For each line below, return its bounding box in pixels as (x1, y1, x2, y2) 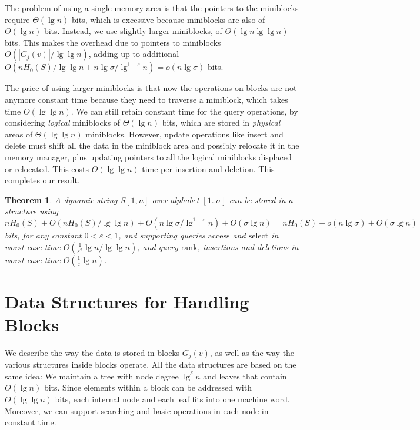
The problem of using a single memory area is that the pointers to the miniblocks (5, 2, 299, 14)
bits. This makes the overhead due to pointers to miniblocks (5, 36, 221, 48)
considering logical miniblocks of (5, 116, 121, 129)
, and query (137, 240, 178, 253)
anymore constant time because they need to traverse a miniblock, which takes (5, 93, 288, 105)
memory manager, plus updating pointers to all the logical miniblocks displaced (5, 150, 292, 163)
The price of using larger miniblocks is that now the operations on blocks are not (5, 82, 297, 94)
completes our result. (5, 174, 80, 186)
